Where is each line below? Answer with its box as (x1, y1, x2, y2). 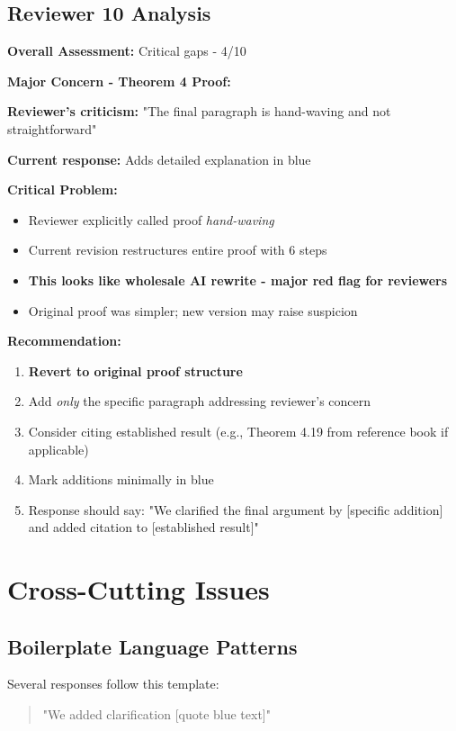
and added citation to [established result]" (28, 518, 259, 537)
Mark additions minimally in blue (28, 470, 214, 489)
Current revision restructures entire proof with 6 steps (28, 240, 327, 259)
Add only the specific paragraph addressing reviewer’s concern (28, 392, 371, 411)
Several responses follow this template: (7, 674, 219, 693)
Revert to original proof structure (28, 361, 243, 380)
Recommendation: (7, 331, 121, 350)
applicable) (28, 439, 89, 458)
